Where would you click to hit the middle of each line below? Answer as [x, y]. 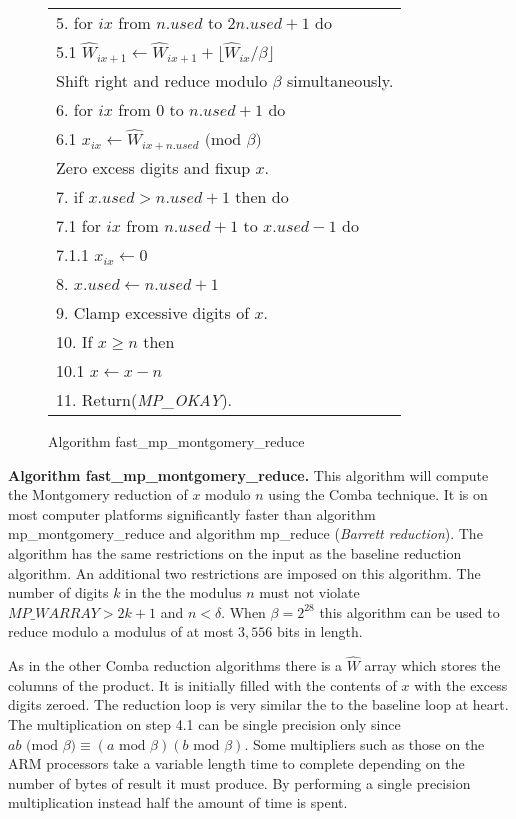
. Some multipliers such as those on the [364, 743]
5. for [74, 22]
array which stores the [432, 665]
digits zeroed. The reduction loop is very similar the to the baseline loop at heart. [258, 704]
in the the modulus [183, 592]
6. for [74, 109]
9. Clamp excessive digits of [153, 312]
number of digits [58, 592]
